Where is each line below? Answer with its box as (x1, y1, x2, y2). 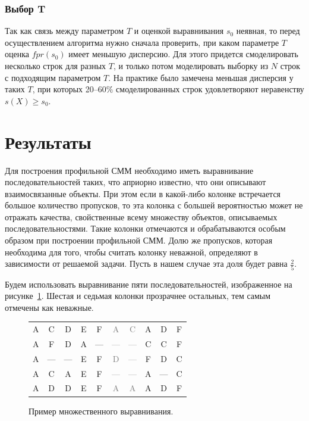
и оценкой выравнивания (134, 24, 224, 37)
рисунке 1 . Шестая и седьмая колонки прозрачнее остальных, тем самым (5, 289, 271, 302)
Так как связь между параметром (5, 24, 124, 37)
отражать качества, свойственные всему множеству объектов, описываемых (5, 210, 278, 223)
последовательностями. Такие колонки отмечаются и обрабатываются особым (5, 222, 286, 235)
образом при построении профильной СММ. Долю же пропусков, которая (5, 234, 273, 247)
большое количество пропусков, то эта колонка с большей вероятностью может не (5, 199, 303, 211)
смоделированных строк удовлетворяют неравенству (116, 83, 304, 95)
